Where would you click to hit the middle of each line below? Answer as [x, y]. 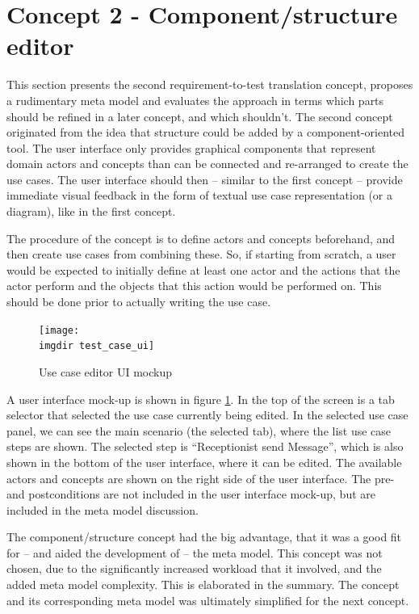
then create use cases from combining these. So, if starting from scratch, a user [201, 254]
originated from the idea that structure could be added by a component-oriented [206, 132]
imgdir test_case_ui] [97, 346]
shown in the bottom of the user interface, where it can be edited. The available [204, 462]
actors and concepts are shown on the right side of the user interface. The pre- [201, 478]
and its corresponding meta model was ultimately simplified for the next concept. [208, 600]
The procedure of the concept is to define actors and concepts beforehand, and [201, 238]
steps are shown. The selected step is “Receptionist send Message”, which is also [205, 446]
